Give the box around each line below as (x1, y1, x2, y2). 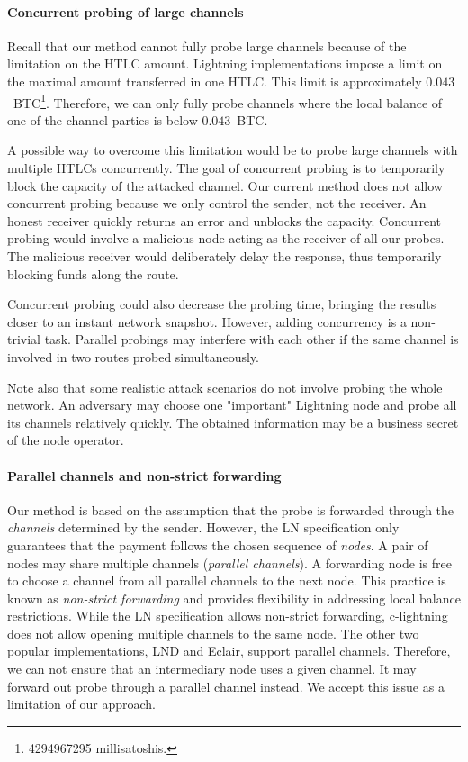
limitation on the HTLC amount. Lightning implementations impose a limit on (7, 54, 443, 73)
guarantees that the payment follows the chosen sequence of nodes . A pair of (7, 535, 428, 554)
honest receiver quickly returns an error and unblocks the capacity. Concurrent (7, 211, 442, 230)
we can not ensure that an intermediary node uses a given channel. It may (7, 659, 417, 678)
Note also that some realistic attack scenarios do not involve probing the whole (7, 377, 443, 396)
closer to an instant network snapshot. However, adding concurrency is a (7, 312, 407, 331)
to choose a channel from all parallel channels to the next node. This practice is (7, 571, 446, 590)
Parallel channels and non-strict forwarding (7, 466, 282, 485)
